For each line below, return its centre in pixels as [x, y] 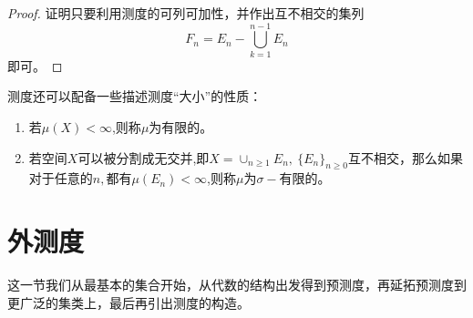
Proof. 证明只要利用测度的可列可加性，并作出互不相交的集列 [186, 13]
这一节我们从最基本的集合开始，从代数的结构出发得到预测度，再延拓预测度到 [237, 285]
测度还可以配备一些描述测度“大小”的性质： [135, 96]
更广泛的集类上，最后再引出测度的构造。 [129, 302]
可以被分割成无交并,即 [144, 157]
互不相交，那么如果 [405, 157]
